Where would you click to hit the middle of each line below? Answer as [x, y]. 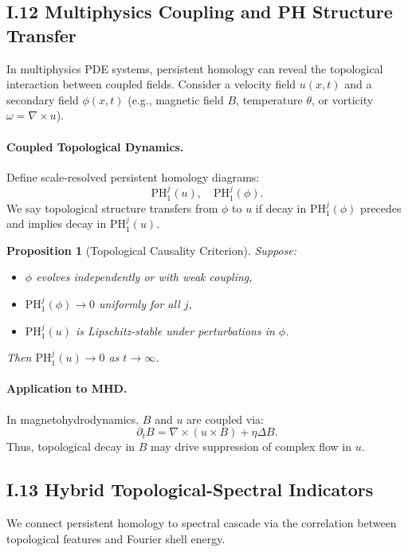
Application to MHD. [67, 388]
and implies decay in [57, 223]
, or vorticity [343, 99]
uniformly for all [139, 303]
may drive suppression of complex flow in [251, 446]
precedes [381, 207]
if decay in [281, 207]
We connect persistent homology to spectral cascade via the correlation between [202, 522]
